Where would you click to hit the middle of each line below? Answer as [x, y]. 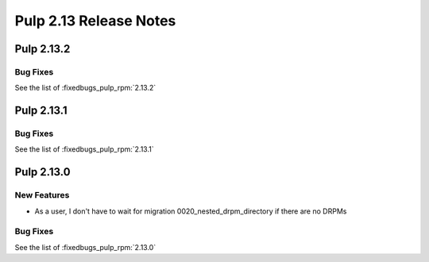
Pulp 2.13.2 [43, 49]
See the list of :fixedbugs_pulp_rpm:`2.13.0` [85, 247]
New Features [42, 195]
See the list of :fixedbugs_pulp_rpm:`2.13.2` [85, 88]
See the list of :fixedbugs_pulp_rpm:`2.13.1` [84, 149]
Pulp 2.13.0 [43, 172]
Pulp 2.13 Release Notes [95, 21]
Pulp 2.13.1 [41, 111]
